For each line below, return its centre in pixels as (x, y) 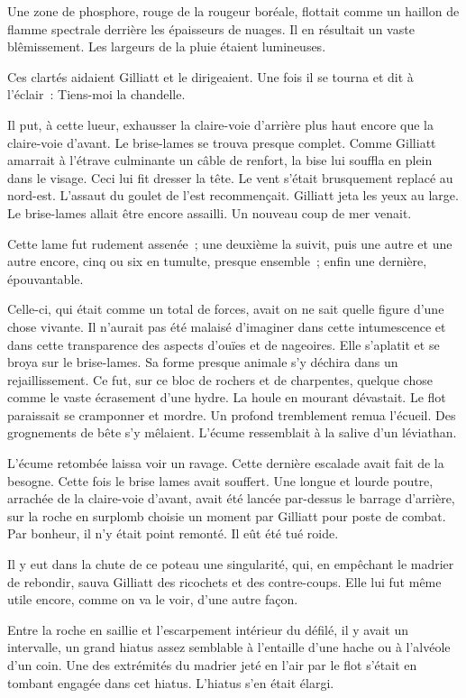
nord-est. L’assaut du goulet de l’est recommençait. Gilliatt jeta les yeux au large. (233, 195)
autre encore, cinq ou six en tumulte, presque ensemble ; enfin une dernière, (217, 261)
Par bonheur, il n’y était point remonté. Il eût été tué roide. (173, 533)
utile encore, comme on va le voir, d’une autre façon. (153, 599)
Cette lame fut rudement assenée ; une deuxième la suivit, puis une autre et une (230, 243)
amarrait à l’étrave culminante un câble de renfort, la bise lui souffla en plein (220, 160)
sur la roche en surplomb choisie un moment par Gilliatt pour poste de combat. (227, 515)
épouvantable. (46, 278)
